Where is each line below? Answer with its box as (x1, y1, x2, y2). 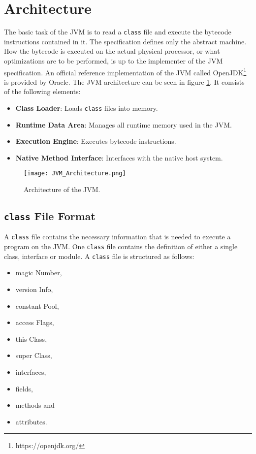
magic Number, (15, 267, 62, 278)
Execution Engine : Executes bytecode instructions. (15, 136, 176, 146)
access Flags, (15, 317, 54, 327)
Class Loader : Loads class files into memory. (15, 103, 158, 113)
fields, (15, 383, 33, 393)
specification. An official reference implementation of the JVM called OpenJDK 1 (4, 65, 247, 77)
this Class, (15, 333, 47, 344)
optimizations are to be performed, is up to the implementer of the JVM (4, 55, 223, 65)
